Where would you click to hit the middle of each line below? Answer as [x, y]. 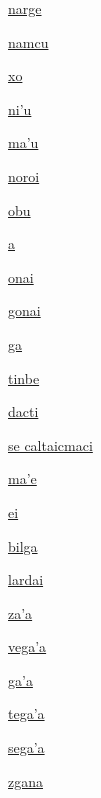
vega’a [27, 646]
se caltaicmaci [50, 444]
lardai [26, 579]
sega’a [26, 747]
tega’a [26, 713]
